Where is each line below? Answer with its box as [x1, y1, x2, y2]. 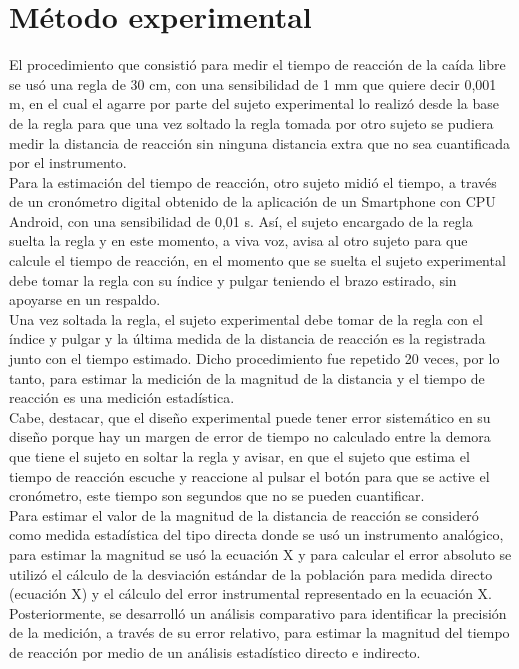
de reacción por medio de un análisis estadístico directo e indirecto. [9, 641, 421, 662]
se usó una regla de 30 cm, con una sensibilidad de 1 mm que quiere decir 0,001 [9, 73, 497, 94]
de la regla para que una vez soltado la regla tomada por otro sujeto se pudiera [9, 112, 494, 133]
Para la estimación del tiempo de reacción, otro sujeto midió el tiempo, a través [9, 171, 497, 192]
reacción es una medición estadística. [9, 387, 235, 408]
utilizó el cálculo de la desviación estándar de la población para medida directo [9, 563, 493, 584]
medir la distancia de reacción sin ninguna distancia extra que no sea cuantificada [9, 132, 510, 153]
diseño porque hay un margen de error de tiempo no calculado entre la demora [9, 426, 491, 447]
